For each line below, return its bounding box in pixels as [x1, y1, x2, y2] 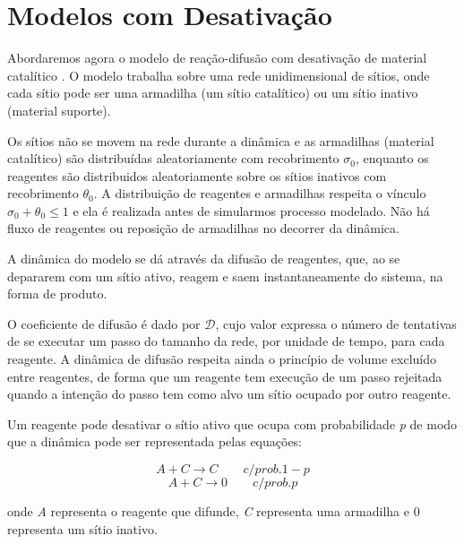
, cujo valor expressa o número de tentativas [215, 314, 457, 332]
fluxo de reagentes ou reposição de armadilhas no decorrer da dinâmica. [7, 219, 400, 237]
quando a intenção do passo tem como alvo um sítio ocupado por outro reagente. [7, 384, 451, 403]
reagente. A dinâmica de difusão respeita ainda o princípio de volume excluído [7, 350, 437, 368]
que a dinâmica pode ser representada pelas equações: [7, 432, 303, 451]
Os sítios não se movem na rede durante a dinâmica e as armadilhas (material [7, 131, 434, 150]
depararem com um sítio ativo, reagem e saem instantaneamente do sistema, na [7, 266, 443, 285]
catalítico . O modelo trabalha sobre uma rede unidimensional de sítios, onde [7, 65, 430, 84]
